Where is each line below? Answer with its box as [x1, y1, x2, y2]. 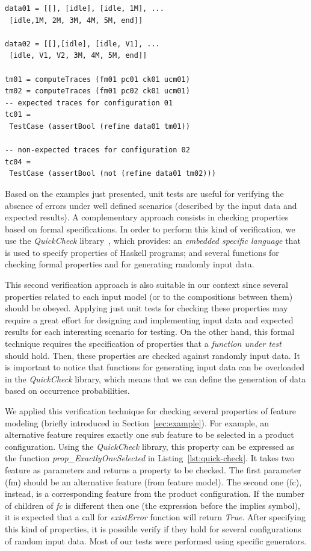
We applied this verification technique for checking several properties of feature [5, 405, 296, 417]
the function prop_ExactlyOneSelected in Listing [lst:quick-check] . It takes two [5, 452, 295, 464]
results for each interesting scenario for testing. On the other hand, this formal [5, 325, 295, 338]
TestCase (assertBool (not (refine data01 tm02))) [9, 169, 216, 178]
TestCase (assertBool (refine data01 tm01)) [9, 122, 190, 131]
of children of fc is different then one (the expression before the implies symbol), [5, 499, 300, 511]
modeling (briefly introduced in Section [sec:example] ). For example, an [5, 416, 269, 429]
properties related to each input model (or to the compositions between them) [5, 290, 293, 302]
